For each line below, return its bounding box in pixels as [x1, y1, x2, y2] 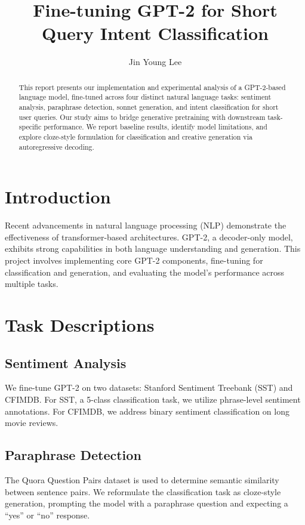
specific [19, 122, 42, 132]
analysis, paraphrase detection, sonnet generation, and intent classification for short [19, 102, 279, 112]
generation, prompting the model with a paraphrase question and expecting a [5, 497, 288, 509]
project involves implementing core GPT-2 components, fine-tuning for [5, 254, 263, 267]
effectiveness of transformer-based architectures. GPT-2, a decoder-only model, [5, 230, 293, 243]
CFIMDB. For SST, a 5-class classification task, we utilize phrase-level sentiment [5, 393, 301, 405]
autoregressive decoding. [19, 141, 94, 152]
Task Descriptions [5, 312, 155, 336]
